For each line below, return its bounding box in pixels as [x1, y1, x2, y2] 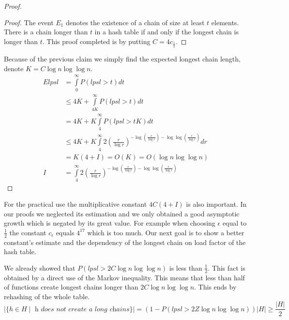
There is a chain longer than [4, 27, 88, 37]
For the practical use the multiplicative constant [4, 199, 147, 209]
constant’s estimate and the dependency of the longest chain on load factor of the [4, 237, 246, 247]
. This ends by [194, 282, 237, 292]
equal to [222, 218, 247, 228]
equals [56, 227, 75, 237]
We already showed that [4, 262, 76, 273]
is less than [169, 262, 202, 273]
